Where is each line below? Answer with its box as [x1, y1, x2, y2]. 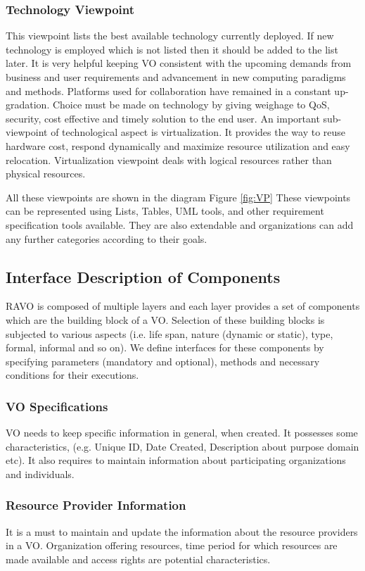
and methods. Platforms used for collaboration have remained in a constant [6, 83, 331, 98]
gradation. [6, 97, 50, 112]
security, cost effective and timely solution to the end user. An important [6, 111, 320, 125]
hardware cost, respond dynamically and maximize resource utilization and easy [6, 138, 350, 153]
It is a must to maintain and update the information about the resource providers [6, 524, 358, 539]
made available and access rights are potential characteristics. [6, 551, 271, 566]
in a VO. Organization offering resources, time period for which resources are [6, 538, 338, 553]
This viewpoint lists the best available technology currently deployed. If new [6, 28, 334, 43]
